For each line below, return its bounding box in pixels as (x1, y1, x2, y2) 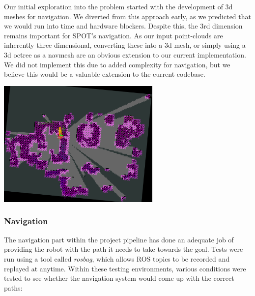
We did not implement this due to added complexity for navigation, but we (4, 59, 230, 69)
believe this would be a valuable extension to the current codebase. (4, 69, 205, 79)
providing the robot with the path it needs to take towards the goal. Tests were (4, 244, 243, 254)
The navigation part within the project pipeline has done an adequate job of (4, 234, 234, 244)
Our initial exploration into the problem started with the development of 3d (4, 1, 233, 11)
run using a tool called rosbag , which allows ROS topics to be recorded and (4, 253, 230, 264)
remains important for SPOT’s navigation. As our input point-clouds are (4, 30, 223, 40)
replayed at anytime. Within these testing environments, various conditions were (4, 263, 246, 273)
